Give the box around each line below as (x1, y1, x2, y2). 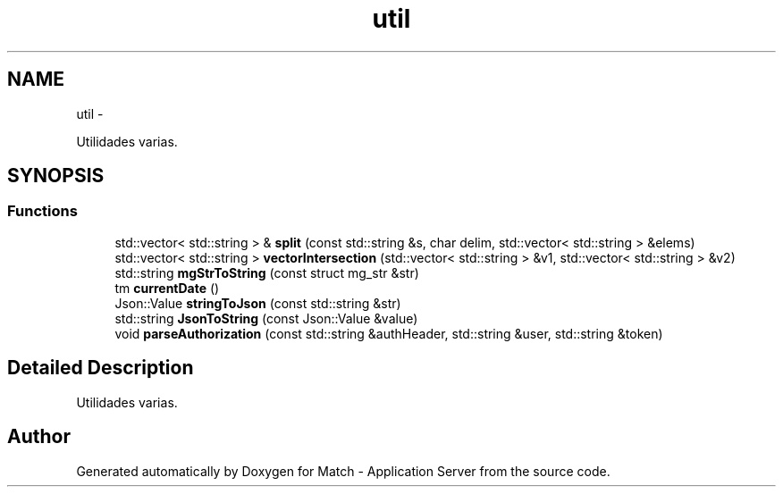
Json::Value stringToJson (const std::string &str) (114, 295, 401, 311)
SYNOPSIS (7, 164, 105, 188)
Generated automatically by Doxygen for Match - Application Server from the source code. (76, 463, 610, 479)
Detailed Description (7, 356, 194, 380)
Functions (7, 202, 78, 221)
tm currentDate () (114, 280, 220, 296)
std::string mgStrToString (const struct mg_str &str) (114, 264, 419, 280)
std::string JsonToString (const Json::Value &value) (114, 310, 418, 326)
